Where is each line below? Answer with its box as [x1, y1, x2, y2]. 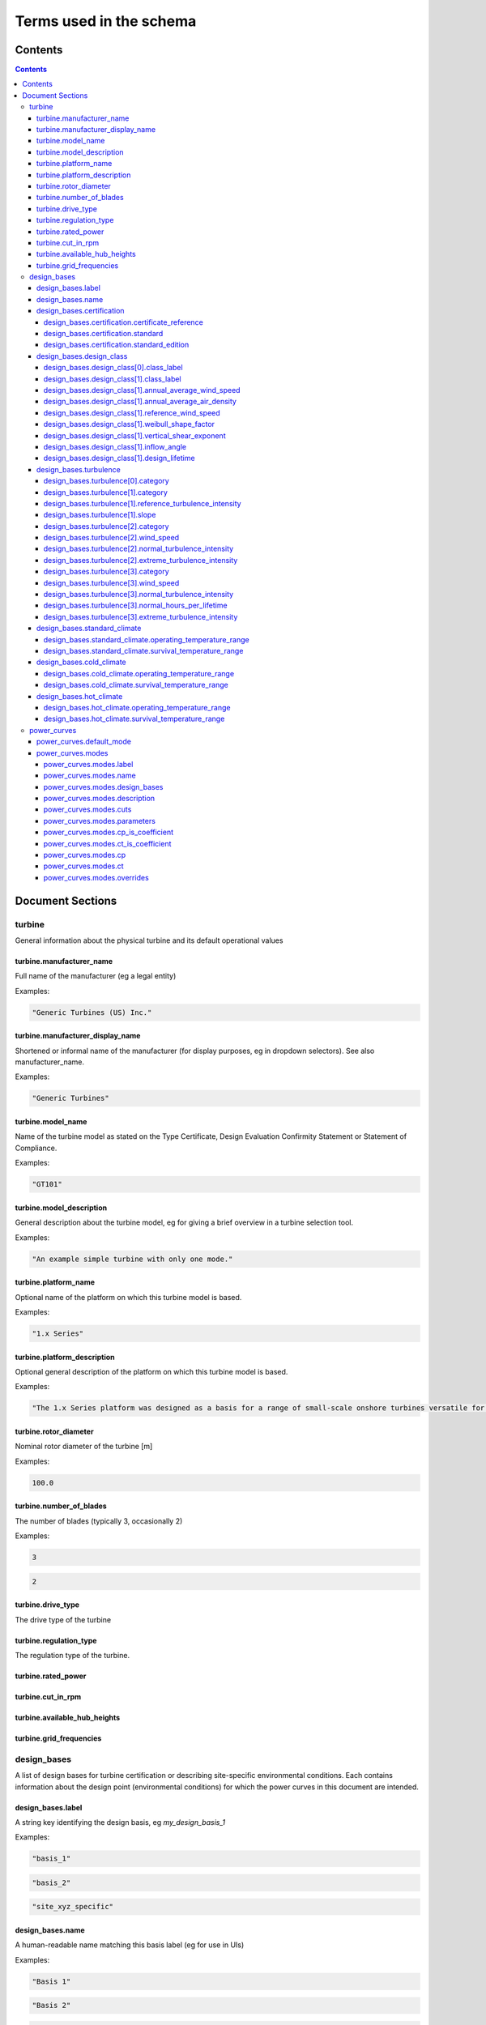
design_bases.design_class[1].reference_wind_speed [43, 407, 220, 417]
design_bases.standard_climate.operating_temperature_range [43, 634, 250, 644]
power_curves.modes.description [43, 794, 156, 804]
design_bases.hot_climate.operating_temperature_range [43, 702, 231, 712]
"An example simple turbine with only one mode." [32, 1254, 233, 1264]
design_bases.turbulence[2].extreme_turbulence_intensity [43, 555, 238, 565]
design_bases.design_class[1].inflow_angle [43, 441, 186, 451]
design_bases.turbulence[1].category [43, 487, 168, 497]
